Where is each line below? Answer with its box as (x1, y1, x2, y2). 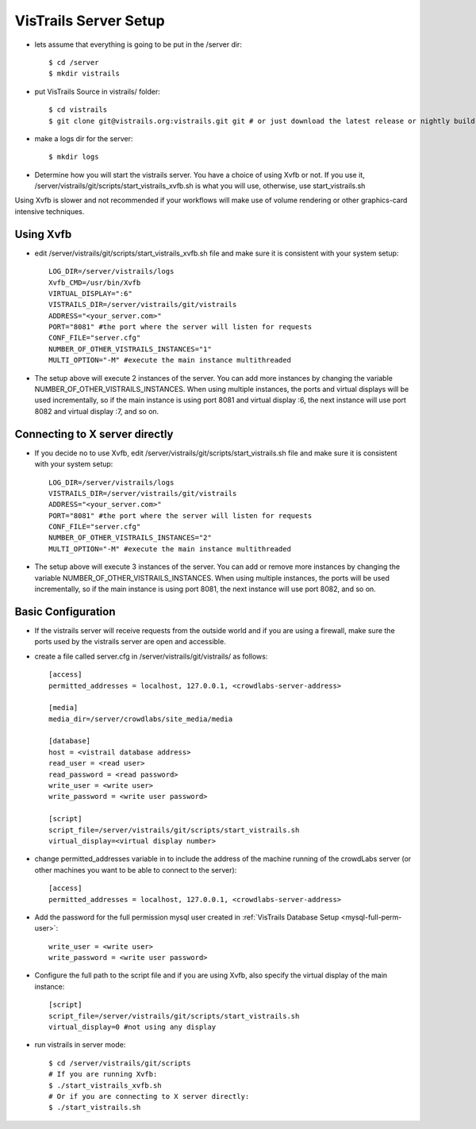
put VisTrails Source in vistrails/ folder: (34, 86, 160, 96)
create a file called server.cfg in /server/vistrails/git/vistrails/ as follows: (34, 651, 268, 661)
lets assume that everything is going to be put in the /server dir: (34, 40, 242, 49)
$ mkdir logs (48, 152, 99, 162)
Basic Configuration (14, 605, 116, 618)
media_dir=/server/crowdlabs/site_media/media (48, 714, 233, 724)
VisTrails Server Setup (14, 12, 166, 29)
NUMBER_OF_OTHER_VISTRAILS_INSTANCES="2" (48, 533, 212, 543)
